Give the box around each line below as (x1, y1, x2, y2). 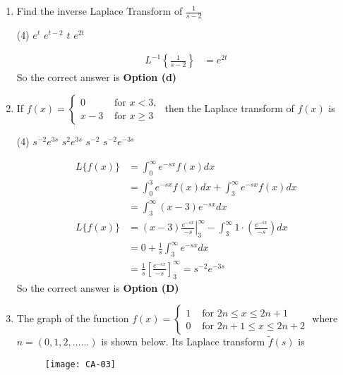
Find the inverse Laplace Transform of (16, 4, 183, 18)
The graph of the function (16, 311, 129, 326)
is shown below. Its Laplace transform (101, 334, 265, 349)
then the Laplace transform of (164, 101, 294, 116)
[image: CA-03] (44, 359, 116, 370)
